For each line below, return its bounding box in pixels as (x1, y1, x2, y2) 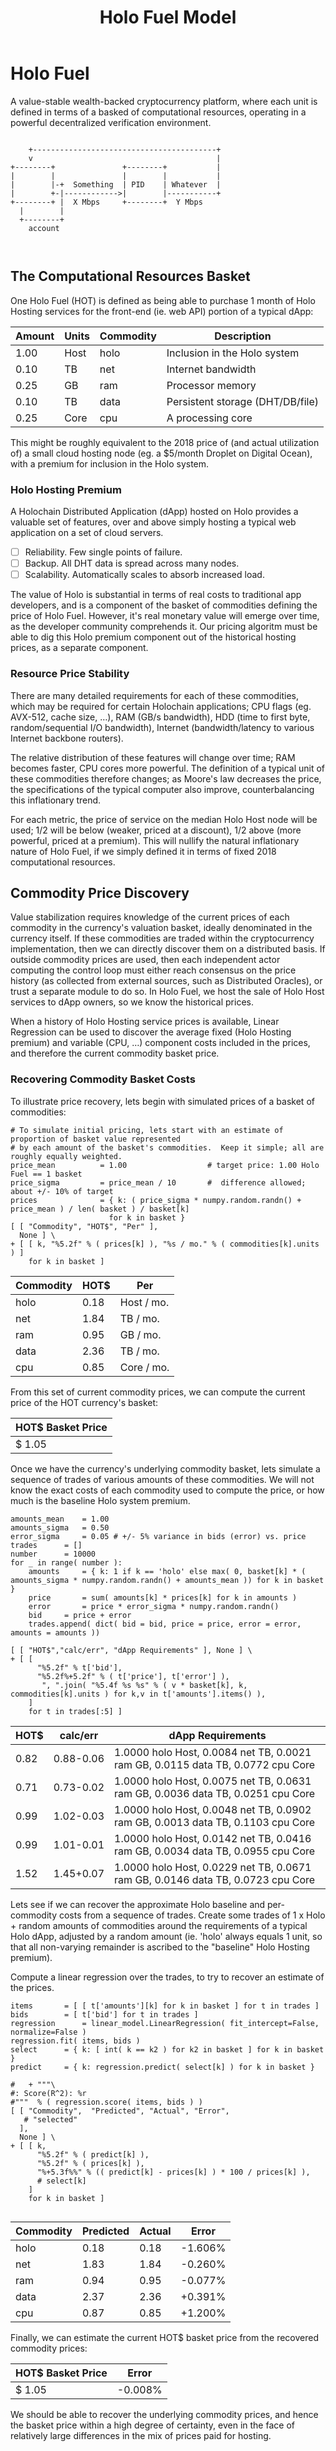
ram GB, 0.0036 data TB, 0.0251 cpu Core (114, 1786, 316, 1800)
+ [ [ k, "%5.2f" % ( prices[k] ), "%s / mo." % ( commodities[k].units (10, 1239, 320, 1249)
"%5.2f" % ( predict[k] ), (36, 2149, 150, 2160)
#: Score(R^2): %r (10, 2088, 87, 2098)
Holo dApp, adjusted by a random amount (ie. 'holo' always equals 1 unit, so (10, 1930, 323, 1942)
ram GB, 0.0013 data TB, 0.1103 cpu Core (114, 1815, 316, 1829)
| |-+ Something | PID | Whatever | (10, 179, 222, 190)
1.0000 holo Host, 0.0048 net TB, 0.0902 (114, 1802, 312, 1816)
